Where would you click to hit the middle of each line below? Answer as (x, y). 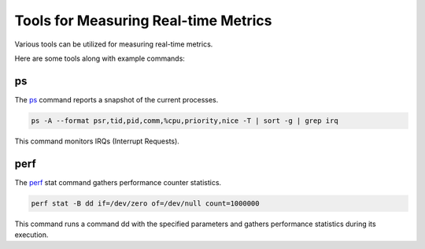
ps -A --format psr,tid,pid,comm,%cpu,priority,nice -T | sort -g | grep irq (185, 121)
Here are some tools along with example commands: (100, 58)
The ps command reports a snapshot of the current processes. (116, 99)
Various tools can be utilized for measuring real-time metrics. (114, 44)
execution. (31, 235)
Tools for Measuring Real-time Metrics (143, 20)
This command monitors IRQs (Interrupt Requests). (97, 141)
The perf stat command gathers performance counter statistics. (118, 182)
